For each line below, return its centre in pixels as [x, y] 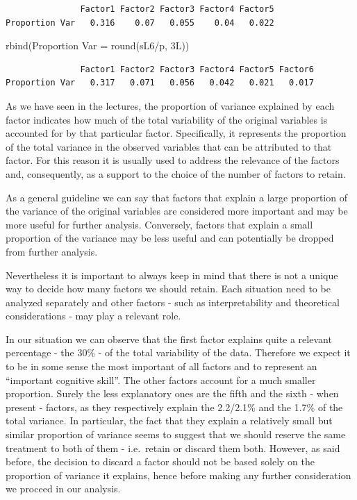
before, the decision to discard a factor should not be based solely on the [160, 461]
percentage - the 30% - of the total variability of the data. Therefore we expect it [178, 352]
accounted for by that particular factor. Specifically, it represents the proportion [176, 133]
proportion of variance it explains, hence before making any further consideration [178, 475]
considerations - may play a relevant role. [93, 316]
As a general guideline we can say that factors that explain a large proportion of [176, 197]
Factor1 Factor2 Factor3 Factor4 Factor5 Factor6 [197, 69]
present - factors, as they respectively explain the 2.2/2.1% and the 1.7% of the [174, 407]
